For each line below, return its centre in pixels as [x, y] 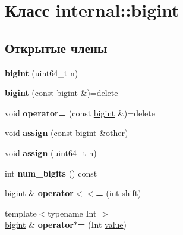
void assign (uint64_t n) [51, 152]
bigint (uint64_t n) [42, 72]
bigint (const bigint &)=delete [61, 93]
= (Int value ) [102, 225]
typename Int [72, 213]
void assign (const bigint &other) [67, 133]
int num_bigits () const [51, 173]
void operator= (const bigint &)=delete [80, 112]
